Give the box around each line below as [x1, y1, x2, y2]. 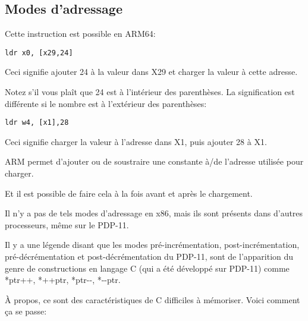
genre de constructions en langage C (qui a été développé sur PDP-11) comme [5, 262, 290, 274]
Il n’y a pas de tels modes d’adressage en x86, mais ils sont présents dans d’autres [5, 207, 303, 219]
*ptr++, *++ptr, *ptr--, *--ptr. [5, 273, 121, 286]
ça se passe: [5, 305, 47, 317]
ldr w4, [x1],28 [5, 118, 69, 127]
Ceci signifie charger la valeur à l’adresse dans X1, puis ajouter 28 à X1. [5, 135, 267, 147]
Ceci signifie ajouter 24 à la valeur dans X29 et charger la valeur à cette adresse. [5, 65, 298, 78]
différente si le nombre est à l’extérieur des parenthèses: [5, 97, 207, 109]
